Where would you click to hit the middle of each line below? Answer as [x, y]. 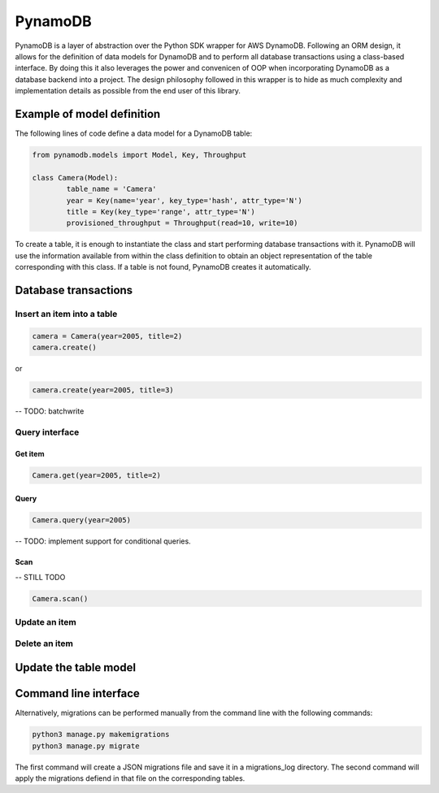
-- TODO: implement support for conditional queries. [103, 541]
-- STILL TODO [40, 577]
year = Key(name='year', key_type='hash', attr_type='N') [184, 200]
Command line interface [77, 693]
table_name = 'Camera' [112, 189]
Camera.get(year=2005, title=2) [97, 475]
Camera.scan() [60, 598]
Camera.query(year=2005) [82, 520]
